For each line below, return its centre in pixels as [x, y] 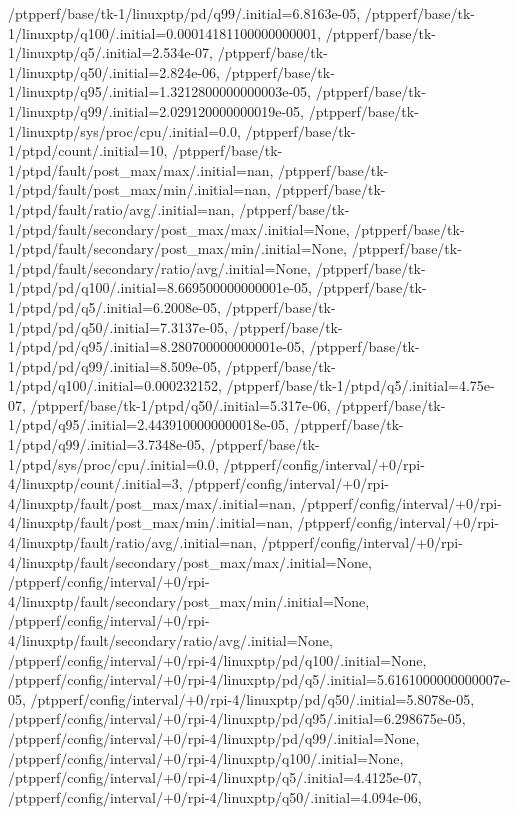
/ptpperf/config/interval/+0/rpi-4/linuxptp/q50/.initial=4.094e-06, [215, 796]
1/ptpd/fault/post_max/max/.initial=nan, [141, 169]
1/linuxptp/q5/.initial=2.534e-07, [111, 52]
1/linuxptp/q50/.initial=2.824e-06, [114, 71]
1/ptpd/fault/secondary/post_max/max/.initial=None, [179, 228]
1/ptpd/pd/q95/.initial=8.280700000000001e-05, [156, 346]
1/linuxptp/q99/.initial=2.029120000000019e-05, [156, 110]
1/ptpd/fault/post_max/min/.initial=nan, [139, 189]
